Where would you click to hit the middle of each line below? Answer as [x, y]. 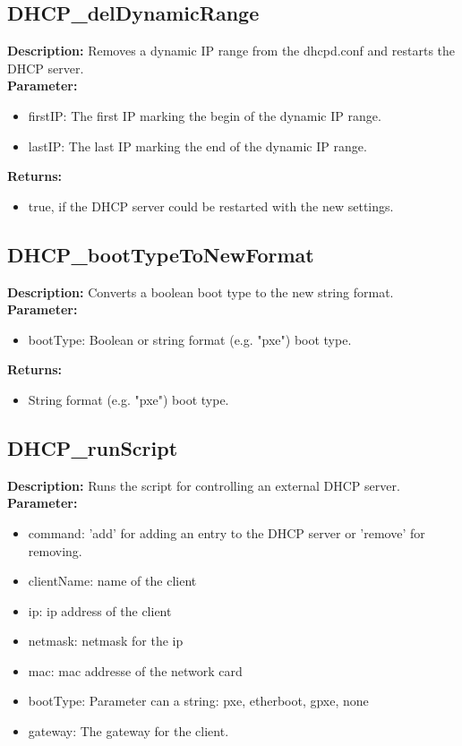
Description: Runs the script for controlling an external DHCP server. [204, 485]
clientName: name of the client [112, 581]
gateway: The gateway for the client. [128, 731]
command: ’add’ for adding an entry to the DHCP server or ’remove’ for [227, 532]
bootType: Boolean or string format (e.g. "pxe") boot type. [190, 339]
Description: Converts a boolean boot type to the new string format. [201, 292]
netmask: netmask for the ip [106, 641]
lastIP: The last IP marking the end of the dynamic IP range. [197, 146]
